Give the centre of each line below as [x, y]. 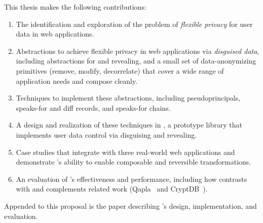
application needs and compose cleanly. [77, 81]
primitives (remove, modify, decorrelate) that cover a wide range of [120, 70]
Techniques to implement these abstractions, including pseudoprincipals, [128, 98]
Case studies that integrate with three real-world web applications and [125, 152]
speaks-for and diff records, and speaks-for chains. [93, 107]
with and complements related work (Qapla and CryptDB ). [112, 189]
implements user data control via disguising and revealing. [106, 134]
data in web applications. [55, 34]
